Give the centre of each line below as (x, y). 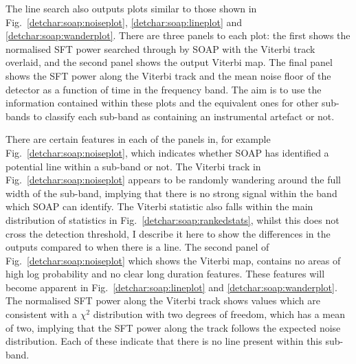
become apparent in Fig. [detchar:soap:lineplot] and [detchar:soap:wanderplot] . (171, 287)
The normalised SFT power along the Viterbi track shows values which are (163, 300)
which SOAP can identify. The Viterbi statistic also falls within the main (159, 206)
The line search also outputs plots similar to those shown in (131, 8)
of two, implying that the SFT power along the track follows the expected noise (173, 327)
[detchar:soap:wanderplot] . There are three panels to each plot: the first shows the (178, 35)
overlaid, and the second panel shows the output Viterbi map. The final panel (169, 62)
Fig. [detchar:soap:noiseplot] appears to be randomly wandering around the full (174, 180)
